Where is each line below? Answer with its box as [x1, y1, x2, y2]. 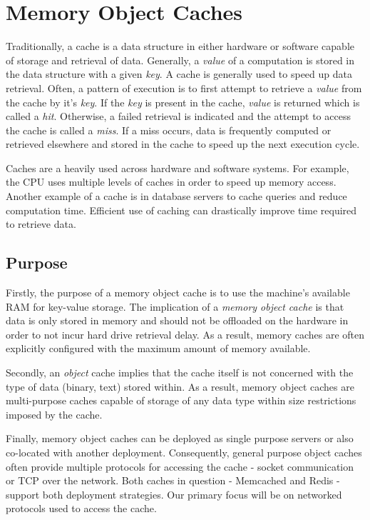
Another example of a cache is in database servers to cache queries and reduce [6, 189, 347, 204]
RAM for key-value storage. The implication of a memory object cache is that [6, 299, 344, 314]
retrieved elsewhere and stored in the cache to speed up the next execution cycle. [6, 136, 360, 151]
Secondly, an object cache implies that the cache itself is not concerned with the [6, 365, 354, 380]
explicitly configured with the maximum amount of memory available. [6, 341, 311, 356]
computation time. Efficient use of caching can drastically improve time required [6, 202, 357, 217]
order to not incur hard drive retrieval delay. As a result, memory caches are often [6, 326, 365, 341]
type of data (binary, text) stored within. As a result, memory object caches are [6, 379, 354, 394]
